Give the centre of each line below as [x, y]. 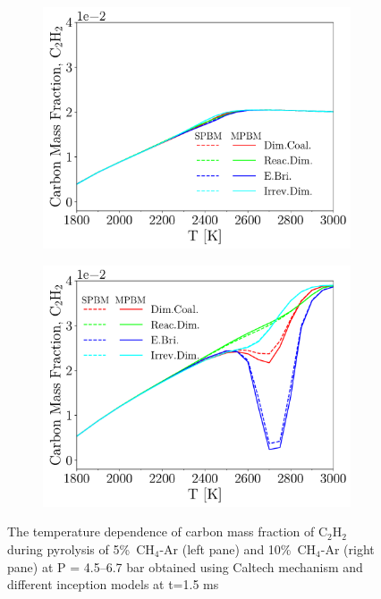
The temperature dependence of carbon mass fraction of [161, 532]
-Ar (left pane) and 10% [225, 548]
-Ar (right [347, 548]
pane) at [30, 566]
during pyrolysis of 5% [69, 548]
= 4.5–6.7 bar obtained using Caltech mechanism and [216, 566]
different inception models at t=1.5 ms [113, 584]
